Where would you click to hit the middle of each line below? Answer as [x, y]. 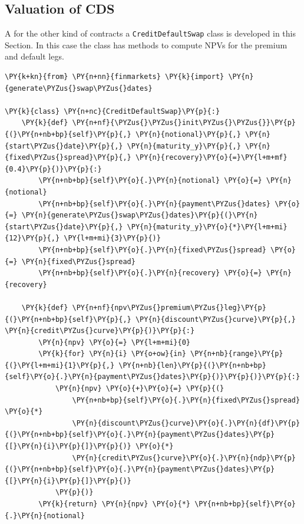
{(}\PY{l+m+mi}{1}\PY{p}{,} [60, 365]
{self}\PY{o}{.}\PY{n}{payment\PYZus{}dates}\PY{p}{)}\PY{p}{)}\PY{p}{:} [153, 377]
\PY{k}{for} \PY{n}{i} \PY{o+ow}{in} [112, 354]
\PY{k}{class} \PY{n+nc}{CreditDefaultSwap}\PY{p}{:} [113, 111]
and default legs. [34, 56]
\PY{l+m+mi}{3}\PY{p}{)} [112, 238]
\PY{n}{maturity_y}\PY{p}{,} [184, 146]
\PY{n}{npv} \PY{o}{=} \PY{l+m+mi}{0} [114, 342]
